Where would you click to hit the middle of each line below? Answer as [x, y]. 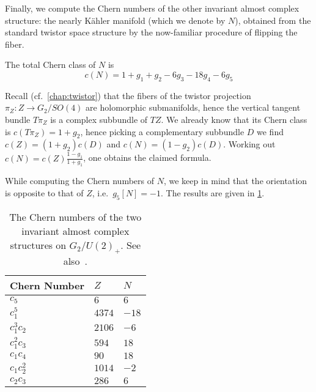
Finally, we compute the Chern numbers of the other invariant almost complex [152, 8]
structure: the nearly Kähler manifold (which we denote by [115, 20]
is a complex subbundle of [99, 119]
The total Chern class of [50, 65]
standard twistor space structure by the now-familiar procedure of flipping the [151, 32]
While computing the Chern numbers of [80, 181]
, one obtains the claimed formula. [147, 157]
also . [75, 261]
